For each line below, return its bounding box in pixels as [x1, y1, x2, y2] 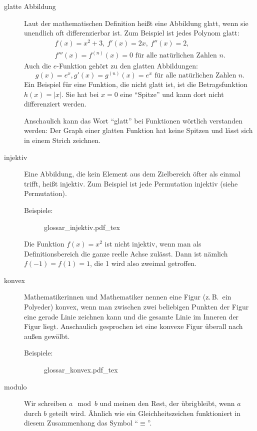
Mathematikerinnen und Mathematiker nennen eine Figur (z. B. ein [24, 291, 231, 302]
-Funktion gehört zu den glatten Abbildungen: [56, 60, 198, 71]
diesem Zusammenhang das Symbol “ [24, 417, 138, 428]
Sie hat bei [65, 88, 99, 99]
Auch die [24, 60, 51, 71]
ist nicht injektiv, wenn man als [104, 238, 201, 249]
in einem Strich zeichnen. [24, 134, 101, 145]
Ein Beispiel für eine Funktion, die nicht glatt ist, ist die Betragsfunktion [24, 78, 247, 89]
